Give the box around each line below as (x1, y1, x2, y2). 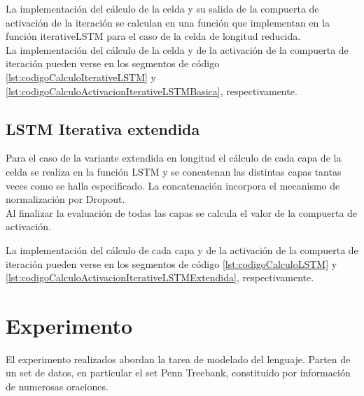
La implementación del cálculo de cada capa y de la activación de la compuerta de (6, 242, 358, 257)
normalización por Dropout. (6, 192, 125, 206)
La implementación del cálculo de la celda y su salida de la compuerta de (6, 1, 319, 15)
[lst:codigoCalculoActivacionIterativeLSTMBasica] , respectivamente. (6, 83, 297, 98)
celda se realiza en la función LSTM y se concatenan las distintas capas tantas (6, 164, 342, 178)
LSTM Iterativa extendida (6, 118, 200, 139)
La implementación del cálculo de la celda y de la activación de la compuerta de (6, 42, 349, 57)
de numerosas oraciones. (6, 379, 108, 394)
